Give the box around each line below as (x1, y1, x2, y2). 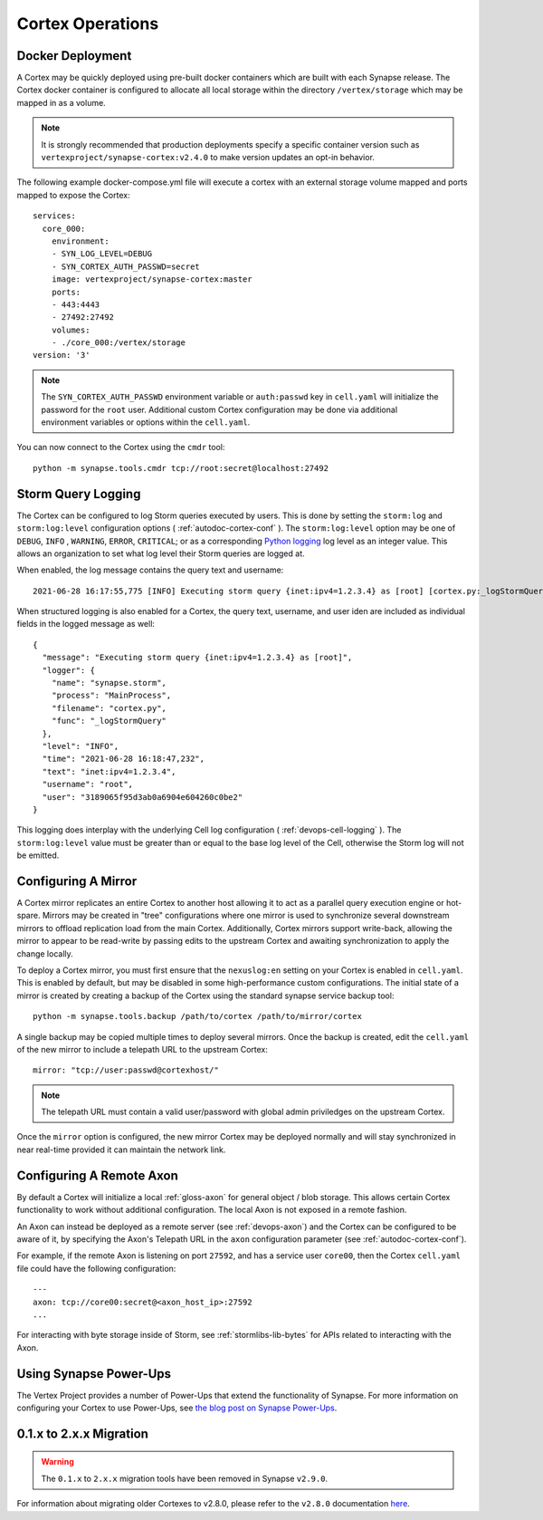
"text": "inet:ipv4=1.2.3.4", (42, 766, 176, 776)
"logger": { (42, 665, 95, 675)
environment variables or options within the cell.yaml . (41, 417, 251, 428)
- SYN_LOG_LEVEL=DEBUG (51, 249, 153, 259)
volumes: (51, 324, 90, 335)
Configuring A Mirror (16, 873, 138, 889)
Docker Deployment (16, 48, 132, 63)
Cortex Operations (16, 14, 159, 34)
